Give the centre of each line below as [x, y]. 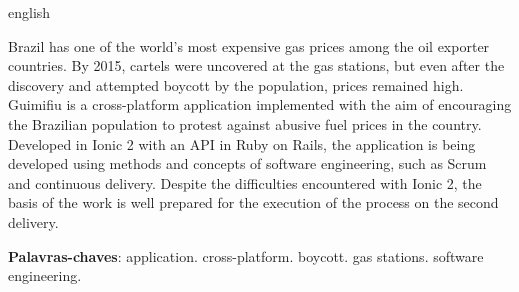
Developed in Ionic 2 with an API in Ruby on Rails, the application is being [242, 143]
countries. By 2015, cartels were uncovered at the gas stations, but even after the [256, 65]
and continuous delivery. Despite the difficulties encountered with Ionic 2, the [245, 182]
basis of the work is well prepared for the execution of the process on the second [253, 202]
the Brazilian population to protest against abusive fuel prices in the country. [245, 123]
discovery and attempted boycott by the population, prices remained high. [236, 84]
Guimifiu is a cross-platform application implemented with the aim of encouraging [260, 104]
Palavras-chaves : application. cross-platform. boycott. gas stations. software [246, 255]
